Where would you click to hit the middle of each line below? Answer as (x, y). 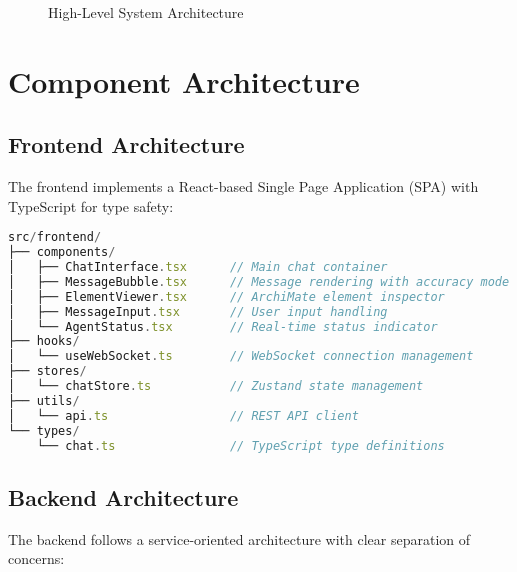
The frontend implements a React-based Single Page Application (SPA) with (243, 186)
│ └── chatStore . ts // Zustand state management (216, 386)
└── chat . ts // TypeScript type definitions (240, 445)
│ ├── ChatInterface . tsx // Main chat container (198, 267)
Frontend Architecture (126, 144)
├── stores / (47, 371)
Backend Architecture (123, 496)
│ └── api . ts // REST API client (183, 415)
